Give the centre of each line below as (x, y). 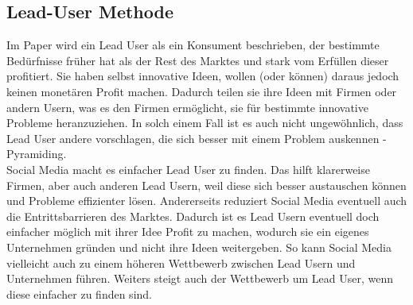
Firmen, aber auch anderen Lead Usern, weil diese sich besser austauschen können (206, 185)
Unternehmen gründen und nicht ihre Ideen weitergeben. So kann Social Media (199, 247)
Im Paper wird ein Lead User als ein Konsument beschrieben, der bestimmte (193, 45)
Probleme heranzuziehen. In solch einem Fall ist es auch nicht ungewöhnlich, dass (205, 123)
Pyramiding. (37, 154)
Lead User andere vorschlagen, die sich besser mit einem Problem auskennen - (197, 138)
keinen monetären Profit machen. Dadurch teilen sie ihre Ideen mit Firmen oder (202, 91)
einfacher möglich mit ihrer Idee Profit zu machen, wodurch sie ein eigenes (188, 232)
